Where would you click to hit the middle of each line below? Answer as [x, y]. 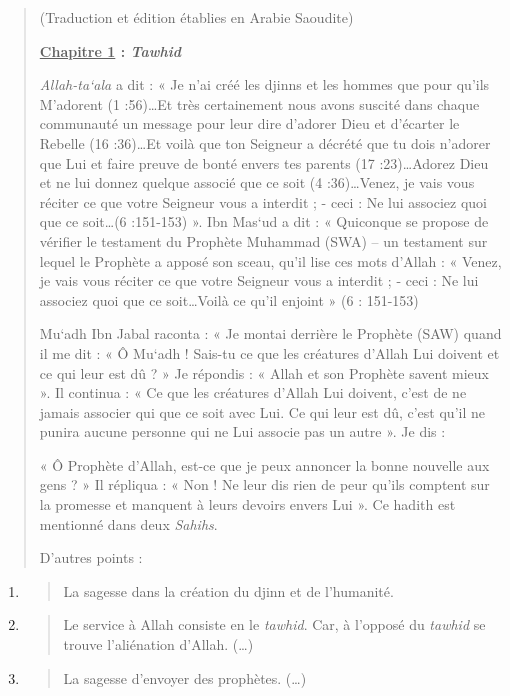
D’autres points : [91, 557]
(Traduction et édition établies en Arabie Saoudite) [196, 17]
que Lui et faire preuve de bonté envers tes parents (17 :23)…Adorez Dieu [264, 162]
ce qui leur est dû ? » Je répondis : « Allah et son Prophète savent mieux [264, 372]
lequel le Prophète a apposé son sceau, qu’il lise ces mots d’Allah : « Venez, [270, 260]
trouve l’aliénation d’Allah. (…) [158, 644]
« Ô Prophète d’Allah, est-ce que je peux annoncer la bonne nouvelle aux [264, 464]
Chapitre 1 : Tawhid [110, 50]
